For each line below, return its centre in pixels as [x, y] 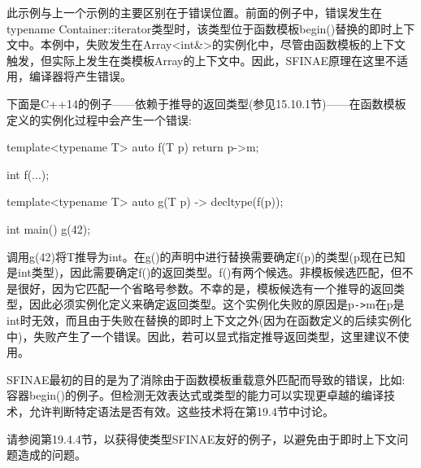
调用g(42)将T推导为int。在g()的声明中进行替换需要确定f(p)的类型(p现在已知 [206, 256]
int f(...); [28, 174]
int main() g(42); [49, 228]
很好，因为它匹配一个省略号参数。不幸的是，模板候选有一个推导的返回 [205, 288]
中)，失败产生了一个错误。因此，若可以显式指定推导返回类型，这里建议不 [202, 336]
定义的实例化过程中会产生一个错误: [99, 119]
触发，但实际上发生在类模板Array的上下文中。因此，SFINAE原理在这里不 [202, 60]
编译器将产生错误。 [80, 76]
